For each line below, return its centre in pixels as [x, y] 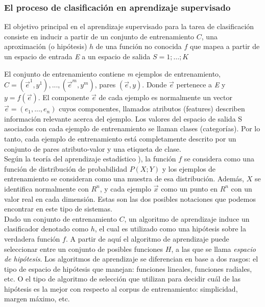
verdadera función [32, 238]
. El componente [64, 97]
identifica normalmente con [46, 188]
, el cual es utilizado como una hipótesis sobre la [171, 229]
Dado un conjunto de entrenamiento [61, 218]
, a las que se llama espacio [213, 249]
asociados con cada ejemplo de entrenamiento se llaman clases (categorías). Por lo [132, 128]
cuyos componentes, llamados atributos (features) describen [152, 109]
